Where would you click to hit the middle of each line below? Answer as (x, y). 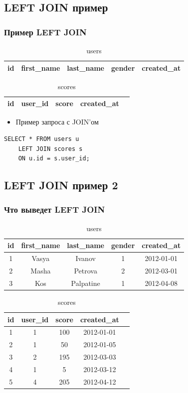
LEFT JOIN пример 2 (61, 185)
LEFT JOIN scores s (50, 149)
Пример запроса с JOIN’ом (57, 122)
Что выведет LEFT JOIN (55, 209)
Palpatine (86, 283)
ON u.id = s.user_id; (54, 159)
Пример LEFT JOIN (45, 32)
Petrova (86, 271)
